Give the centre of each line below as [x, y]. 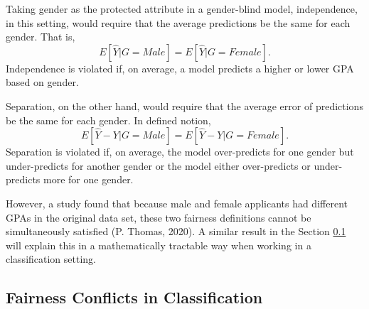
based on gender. [42, 82]
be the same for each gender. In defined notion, [108, 120]
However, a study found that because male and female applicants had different [177, 203]
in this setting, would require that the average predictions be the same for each [178, 22]
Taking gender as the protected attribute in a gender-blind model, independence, [182, 9]
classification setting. [51, 259]
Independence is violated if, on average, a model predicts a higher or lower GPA [180, 68]
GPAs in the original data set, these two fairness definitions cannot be [159, 217]
